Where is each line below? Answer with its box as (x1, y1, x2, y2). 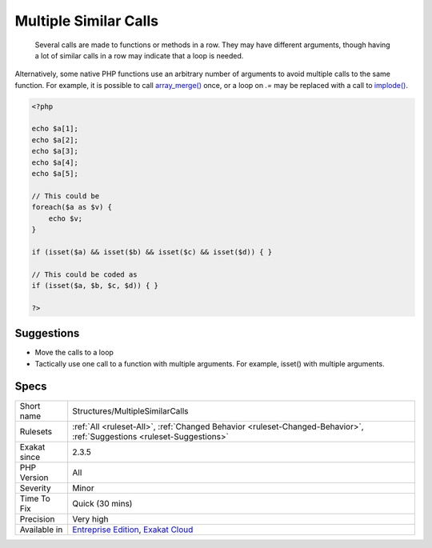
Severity (19, 482, 51, 494)
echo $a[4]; (31, 158, 79, 167)
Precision (19, 513, 55, 524)
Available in (19, 524, 63, 535)
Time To (19, 493, 51, 504)
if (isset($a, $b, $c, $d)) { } (31, 281, 159, 290)
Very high (72, 513, 109, 524)
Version (19, 472, 49, 483)
